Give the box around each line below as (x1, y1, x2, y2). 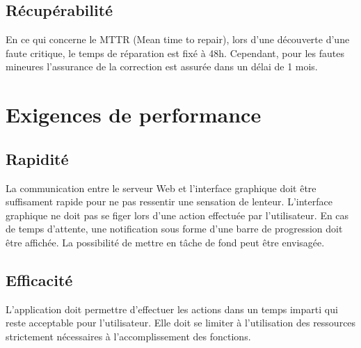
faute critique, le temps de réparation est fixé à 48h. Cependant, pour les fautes (6, 45, 344, 60)
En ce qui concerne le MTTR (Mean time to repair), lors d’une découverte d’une (6, 32, 350, 47)
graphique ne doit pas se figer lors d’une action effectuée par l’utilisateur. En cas (6, 207, 349, 222)
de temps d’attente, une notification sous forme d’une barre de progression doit (6, 221, 343, 236)
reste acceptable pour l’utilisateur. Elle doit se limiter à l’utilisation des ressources (6, 315, 356, 330)
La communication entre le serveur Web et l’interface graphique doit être (6, 180, 316, 195)
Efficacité (6, 269, 73, 290)
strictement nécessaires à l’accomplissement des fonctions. (6, 329, 251, 343)
